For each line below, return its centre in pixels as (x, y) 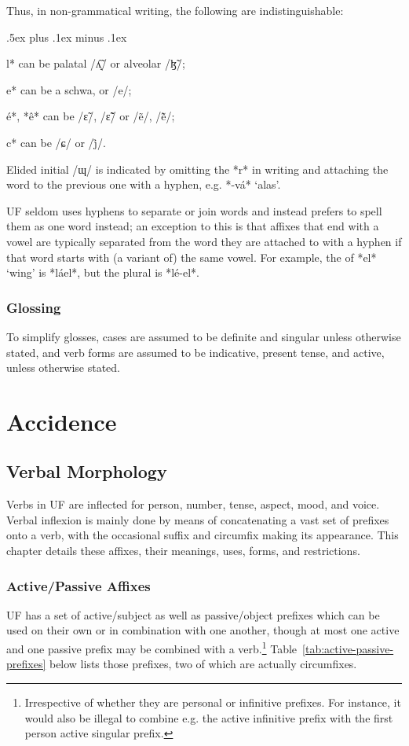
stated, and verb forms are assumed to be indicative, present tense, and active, (195, 352)
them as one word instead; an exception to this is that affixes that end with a (193, 226)
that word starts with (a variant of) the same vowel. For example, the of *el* (192, 257)
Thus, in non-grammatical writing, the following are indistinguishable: (175, 10)
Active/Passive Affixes (79, 585)
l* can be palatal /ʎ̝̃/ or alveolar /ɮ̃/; (96, 63)
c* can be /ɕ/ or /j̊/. (56, 142)
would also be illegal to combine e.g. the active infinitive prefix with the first (209, 717)
